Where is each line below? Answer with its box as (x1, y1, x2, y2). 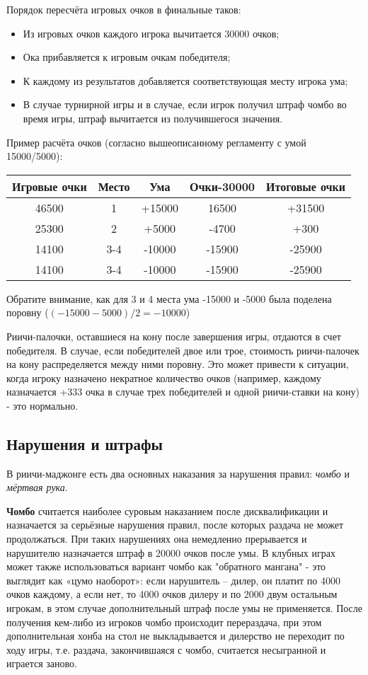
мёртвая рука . (6, 480, 68, 495)
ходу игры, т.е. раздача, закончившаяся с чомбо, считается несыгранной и (6, 642, 326, 657)
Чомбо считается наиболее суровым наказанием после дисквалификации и (6, 503, 328, 518)
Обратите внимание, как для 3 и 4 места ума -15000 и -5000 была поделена (6, 291, 332, 306)
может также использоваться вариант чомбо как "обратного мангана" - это (6, 559, 326, 574)
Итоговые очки (266, 178, 346, 195)
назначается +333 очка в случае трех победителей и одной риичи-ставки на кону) (6, 384, 360, 399)
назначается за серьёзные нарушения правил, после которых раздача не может (6, 517, 344, 532)
